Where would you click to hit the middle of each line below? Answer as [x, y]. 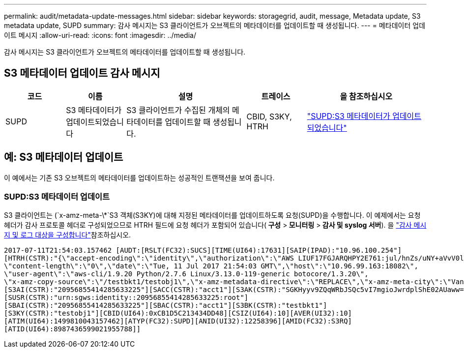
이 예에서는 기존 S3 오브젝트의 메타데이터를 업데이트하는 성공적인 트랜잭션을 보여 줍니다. [139, 177]
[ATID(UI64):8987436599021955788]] [72, 329]
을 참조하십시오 [366, 96]
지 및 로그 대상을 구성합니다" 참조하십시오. [68, 235]
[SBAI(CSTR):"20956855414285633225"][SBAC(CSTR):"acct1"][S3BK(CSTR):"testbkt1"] [166, 306]
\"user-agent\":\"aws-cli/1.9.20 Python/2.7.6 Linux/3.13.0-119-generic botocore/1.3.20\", [186, 274]
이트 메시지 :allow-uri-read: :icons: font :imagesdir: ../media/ [100, 35]
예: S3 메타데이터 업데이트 [64, 157]
